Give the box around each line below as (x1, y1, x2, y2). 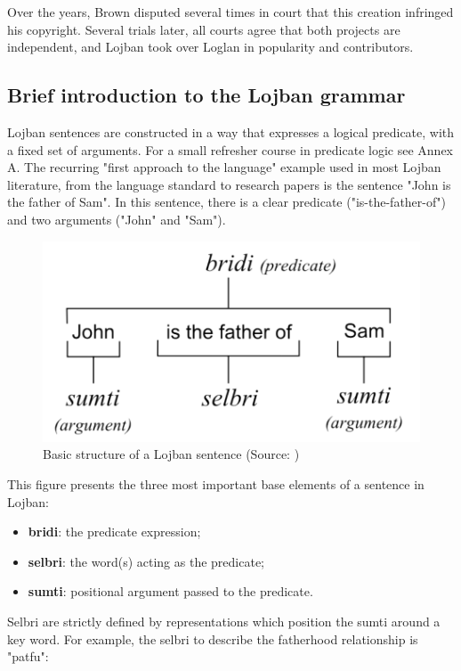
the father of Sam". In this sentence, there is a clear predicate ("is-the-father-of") (7, 192, 446, 211)
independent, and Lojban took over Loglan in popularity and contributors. (7, 37, 414, 56)
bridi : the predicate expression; (28, 522, 201, 541)
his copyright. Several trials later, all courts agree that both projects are (7, 20, 400, 38)
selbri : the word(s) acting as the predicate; (28, 552, 264, 570)
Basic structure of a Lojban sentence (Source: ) (43, 445, 300, 463)
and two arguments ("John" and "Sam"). (7, 209, 226, 228)
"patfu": (7, 647, 49, 666)
